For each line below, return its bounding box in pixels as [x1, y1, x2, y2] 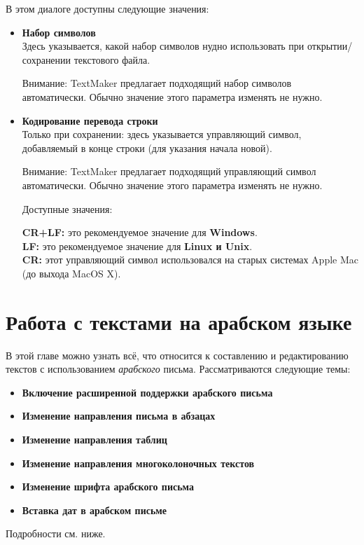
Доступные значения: [22, 201, 113, 216]
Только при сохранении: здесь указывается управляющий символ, [22, 127, 302, 142]
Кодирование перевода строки [22, 113, 158, 127]
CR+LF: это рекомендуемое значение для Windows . [22, 225, 258, 240]
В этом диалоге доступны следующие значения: [6, 1, 209, 15]
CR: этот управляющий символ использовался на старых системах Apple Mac [22, 252, 359, 267]
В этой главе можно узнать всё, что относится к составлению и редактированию [6, 347, 349, 362]
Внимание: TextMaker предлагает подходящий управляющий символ [22, 164, 316, 179]
